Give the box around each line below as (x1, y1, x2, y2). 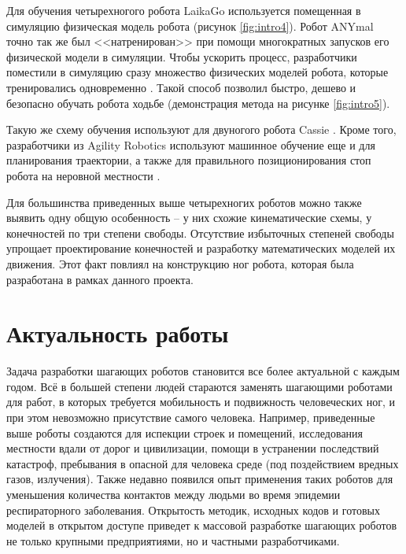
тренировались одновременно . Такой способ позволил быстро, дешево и (6, 79, 356, 95)
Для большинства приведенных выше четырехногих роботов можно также (6, 194, 362, 210)
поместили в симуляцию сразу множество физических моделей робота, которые (6, 64, 389, 80)
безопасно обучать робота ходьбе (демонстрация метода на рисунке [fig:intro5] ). (6, 94, 390, 111)
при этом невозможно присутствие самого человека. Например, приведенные (6, 409, 375, 425)
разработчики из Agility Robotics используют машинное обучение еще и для (6, 136, 375, 153)
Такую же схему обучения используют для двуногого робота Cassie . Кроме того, (6, 121, 397, 138)
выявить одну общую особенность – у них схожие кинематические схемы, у (6, 209, 372, 226)
